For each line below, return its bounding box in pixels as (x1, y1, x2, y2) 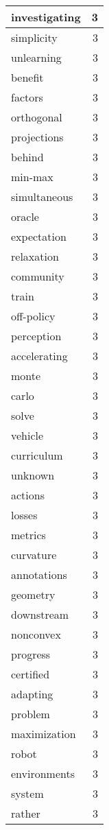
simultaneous (11, 189, 73, 204)
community (11, 268, 64, 284)
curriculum (11, 447, 63, 463)
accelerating (11, 348, 68, 364)
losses (11, 507, 38, 523)
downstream (11, 606, 69, 622)
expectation (11, 228, 66, 244)
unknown (11, 467, 55, 483)
